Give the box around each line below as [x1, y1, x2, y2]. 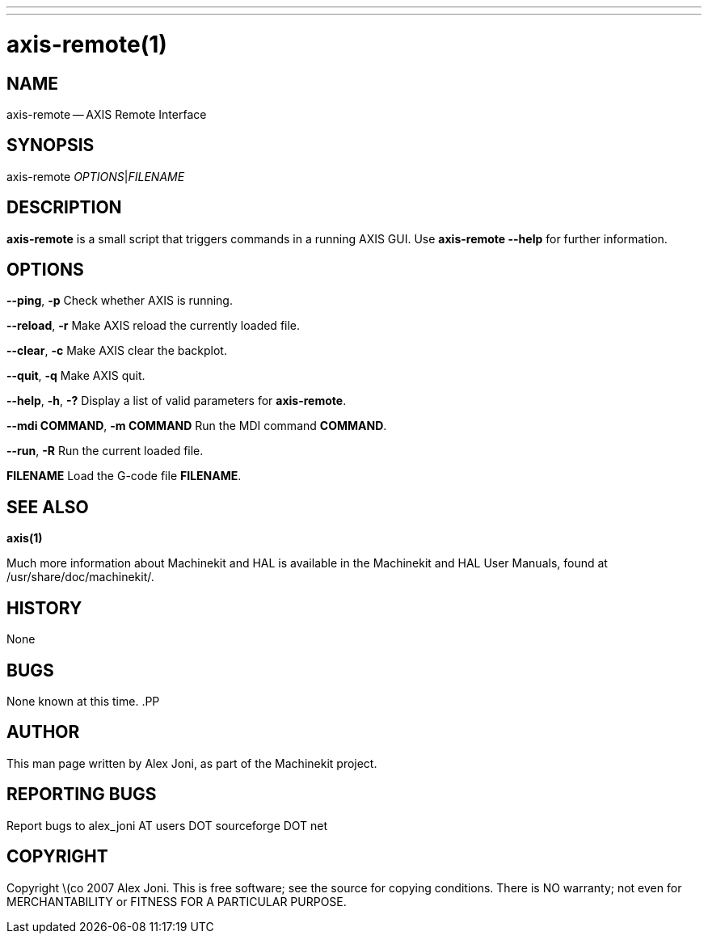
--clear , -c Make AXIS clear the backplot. [6, 344, 227, 358]
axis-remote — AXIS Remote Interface [6, 107, 207, 121]
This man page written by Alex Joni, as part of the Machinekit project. [6, 756, 377, 770]
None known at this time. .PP [6, 693, 160, 708]
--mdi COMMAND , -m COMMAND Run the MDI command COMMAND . [6, 419, 387, 433]
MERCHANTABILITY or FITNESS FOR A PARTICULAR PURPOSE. [6, 894, 347, 908]
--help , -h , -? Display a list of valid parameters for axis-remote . [6, 394, 347, 408]
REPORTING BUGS [6, 784, 157, 805]
